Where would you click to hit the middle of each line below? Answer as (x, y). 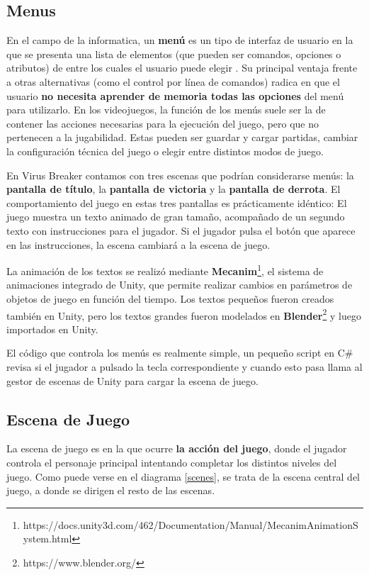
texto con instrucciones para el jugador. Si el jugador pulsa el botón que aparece (181, 230)
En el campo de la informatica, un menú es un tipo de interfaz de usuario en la (180, 40)
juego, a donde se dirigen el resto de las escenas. (111, 490)
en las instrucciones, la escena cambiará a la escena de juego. (138, 244)
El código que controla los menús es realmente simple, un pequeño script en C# (180, 353)
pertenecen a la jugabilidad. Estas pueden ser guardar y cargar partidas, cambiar (182, 137)
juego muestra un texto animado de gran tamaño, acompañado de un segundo (176, 217)
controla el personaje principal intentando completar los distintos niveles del (172, 462)
